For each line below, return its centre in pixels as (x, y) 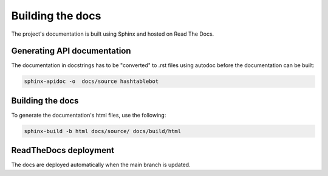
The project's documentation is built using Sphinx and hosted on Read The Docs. (113, 34)
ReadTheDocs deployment (63, 150)
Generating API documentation (71, 51)
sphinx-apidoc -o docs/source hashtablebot (91, 81)
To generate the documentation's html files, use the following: (89, 115)
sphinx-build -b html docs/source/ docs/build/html (103, 131)
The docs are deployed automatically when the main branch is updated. (101, 165)
